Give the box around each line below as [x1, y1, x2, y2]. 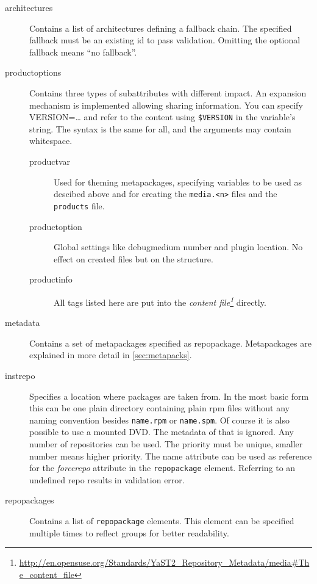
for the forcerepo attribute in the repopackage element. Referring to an [29, 461, 296, 474]
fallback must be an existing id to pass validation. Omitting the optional [29, 34, 301, 46]
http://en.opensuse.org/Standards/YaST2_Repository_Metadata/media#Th [19, 556, 310, 569]
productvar [29, 155, 70, 167]
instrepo [5, 369, 35, 381]
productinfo [29, 273, 73, 286]
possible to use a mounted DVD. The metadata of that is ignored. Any [29, 425, 294, 438]
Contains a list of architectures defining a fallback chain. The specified [29, 21, 292, 34]
